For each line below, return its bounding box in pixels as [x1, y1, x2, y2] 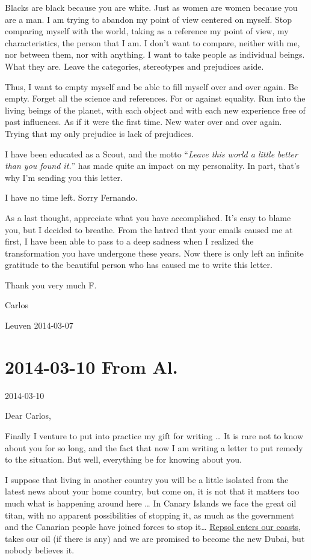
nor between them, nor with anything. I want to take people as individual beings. [5, 48, 305, 61]
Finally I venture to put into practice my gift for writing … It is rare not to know [5, 429, 304, 442]
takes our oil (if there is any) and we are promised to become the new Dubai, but [5, 532, 305, 544]
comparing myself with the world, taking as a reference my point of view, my [5, 25, 289, 37]
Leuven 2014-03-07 [5, 319, 73, 332]
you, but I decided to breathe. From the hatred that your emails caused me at [5, 223, 293, 236]
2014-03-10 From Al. [5, 354, 178, 379]
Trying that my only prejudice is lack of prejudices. [5, 127, 194, 139]
